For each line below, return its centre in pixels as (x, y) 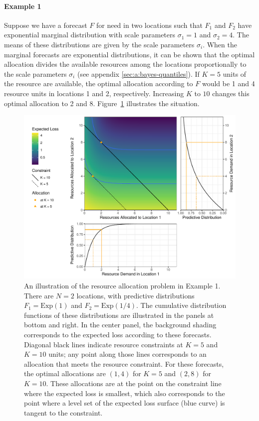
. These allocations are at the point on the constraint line (134, 383)
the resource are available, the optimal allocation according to (99, 83)
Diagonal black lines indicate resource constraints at (104, 344)
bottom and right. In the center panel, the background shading (120, 325)
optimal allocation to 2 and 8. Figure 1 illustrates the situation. (102, 103)
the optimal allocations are (65, 373)
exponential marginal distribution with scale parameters (90, 35)
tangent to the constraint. (63, 412)
